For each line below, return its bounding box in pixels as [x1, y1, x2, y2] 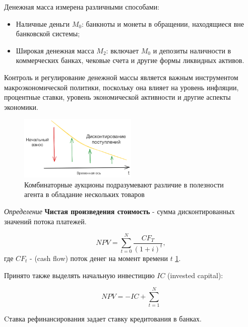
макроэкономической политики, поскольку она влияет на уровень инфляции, [4, 82, 239, 92]
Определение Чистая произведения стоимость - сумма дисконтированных [4, 206, 235, 217]
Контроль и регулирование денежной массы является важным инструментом [4, 72, 238, 82]
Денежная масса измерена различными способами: [4, 2, 160, 12]
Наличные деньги [16, 18, 70, 29]
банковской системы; [16, 28, 80, 39]
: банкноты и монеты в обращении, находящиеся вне [81, 18, 244, 29]
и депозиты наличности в [153, 45, 231, 55]
